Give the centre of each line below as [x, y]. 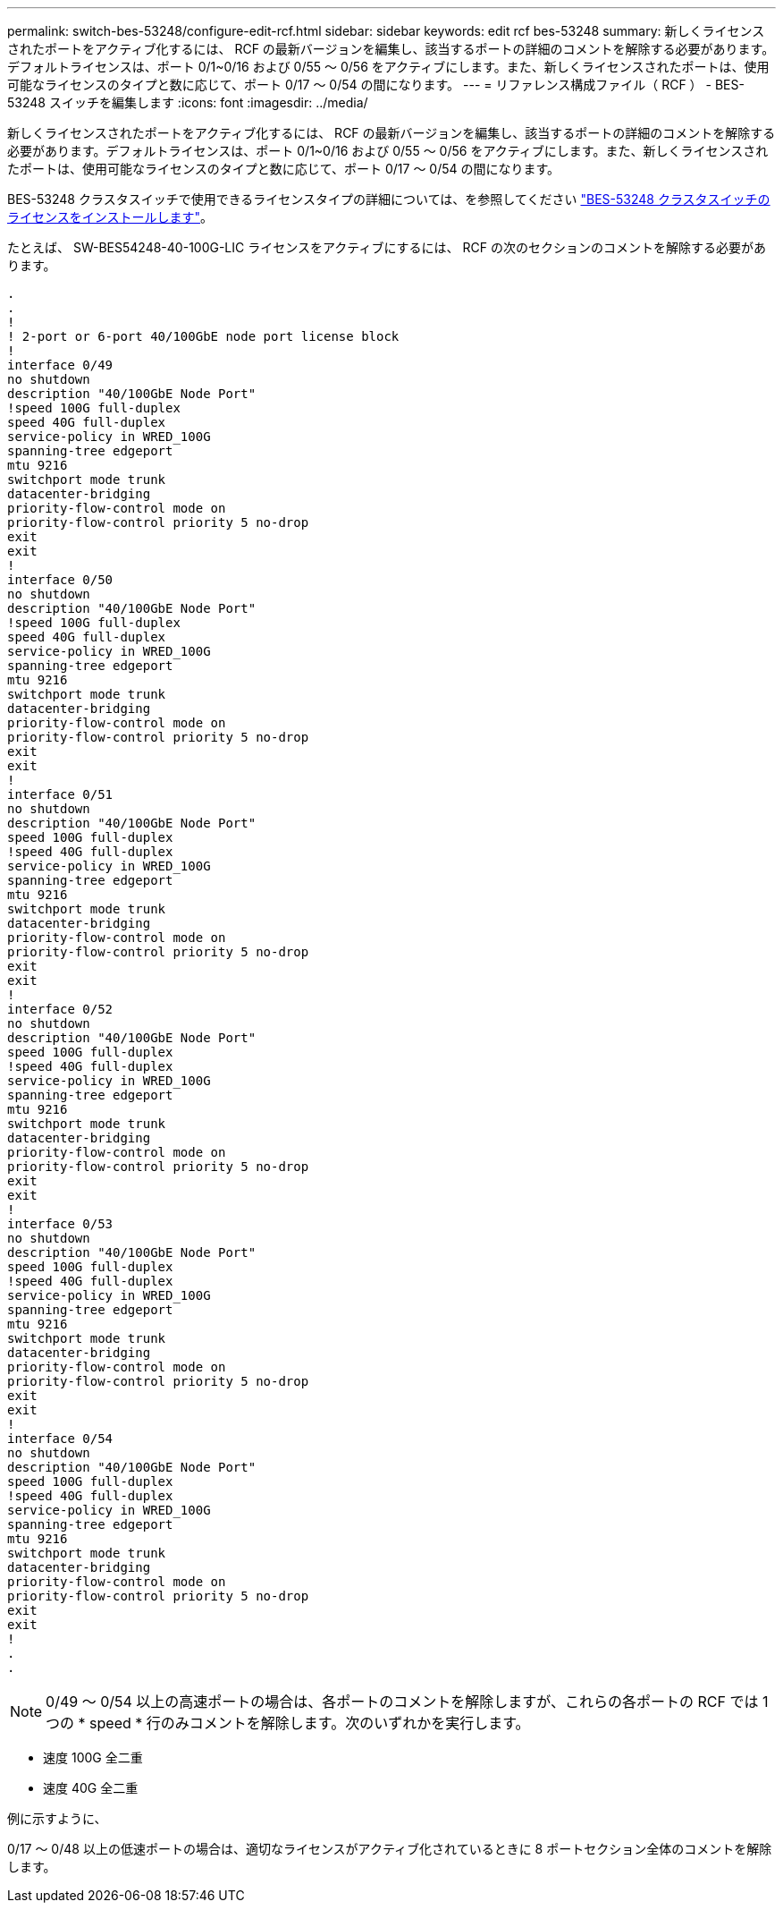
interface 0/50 [60, 580]
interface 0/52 [60, 1009]
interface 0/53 [60, 1224]
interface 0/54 [60, 1439]
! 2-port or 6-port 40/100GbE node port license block [203, 336]
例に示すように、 [57, 1818]
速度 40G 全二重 [91, 1788]
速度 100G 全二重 [93, 1757]
